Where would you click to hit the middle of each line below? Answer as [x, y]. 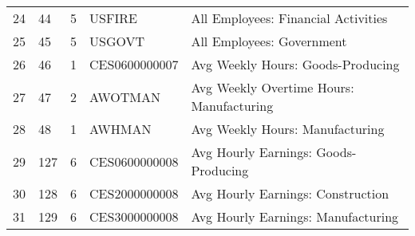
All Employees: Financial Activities [289, 18]
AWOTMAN [125, 96]
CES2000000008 [134, 193]
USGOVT [117, 41]
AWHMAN [121, 129]
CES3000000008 [134, 216]
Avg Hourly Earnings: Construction [290, 193]
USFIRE [113, 18]
